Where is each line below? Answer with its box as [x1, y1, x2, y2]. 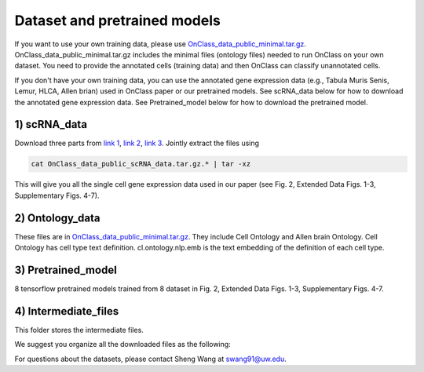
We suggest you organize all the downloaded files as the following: [14, 340, 231, 349]
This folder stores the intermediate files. [14, 325, 144, 334]
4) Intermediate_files [14, 305, 119, 318]
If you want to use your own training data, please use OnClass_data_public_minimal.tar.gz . [14, 39, 306, 49]
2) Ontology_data [14, 211, 101, 224]
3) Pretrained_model [14, 263, 117, 276]
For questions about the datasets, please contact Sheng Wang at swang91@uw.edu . [14, 354, 287, 363]
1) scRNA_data [14, 118, 88, 131]
